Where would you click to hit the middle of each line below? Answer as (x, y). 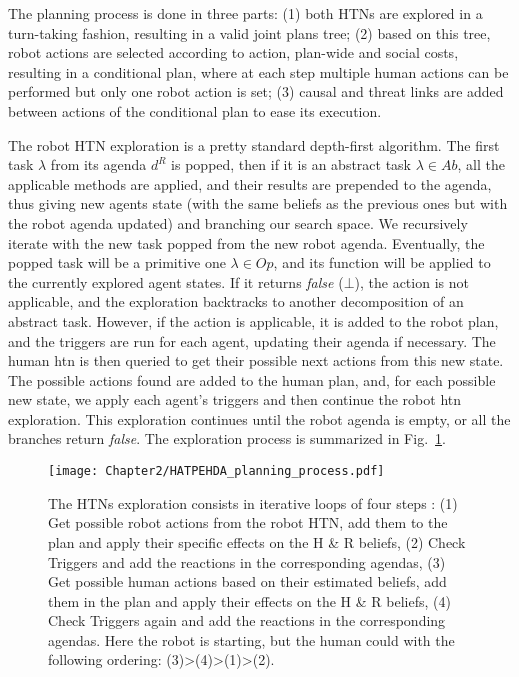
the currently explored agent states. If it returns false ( (176, 281)
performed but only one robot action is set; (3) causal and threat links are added (256, 91)
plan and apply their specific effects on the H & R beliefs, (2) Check (257, 541)
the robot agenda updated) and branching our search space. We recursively (238, 222)
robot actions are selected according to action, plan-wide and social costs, (233, 52)
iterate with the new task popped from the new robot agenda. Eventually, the (246, 242)
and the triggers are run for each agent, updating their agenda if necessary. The (252, 340)
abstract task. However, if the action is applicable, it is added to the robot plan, (253, 320)
